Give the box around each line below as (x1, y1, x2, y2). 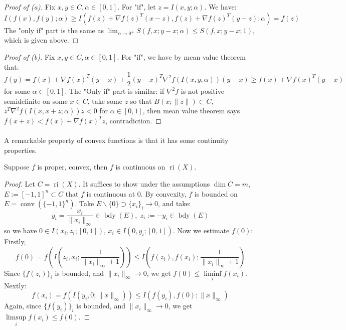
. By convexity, (140, 188, 187, 199)
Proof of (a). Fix (4, 2, 56, 12)
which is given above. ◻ (4, 35, 79, 45)
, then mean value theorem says (142, 105, 240, 116)
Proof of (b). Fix (4, 51, 55, 62)
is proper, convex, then (37, 161, 108, 172)
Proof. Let (4, 178, 35, 189)
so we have (4, 225, 37, 235)
